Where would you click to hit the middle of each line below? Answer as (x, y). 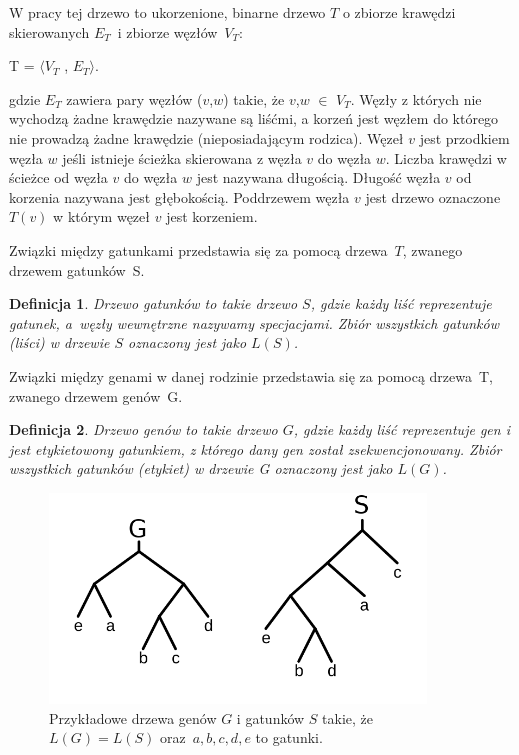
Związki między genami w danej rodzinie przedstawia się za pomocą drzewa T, (251, 375)
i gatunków (270, 717)
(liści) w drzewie (59, 342)
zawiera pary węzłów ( (134, 98)
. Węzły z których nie (416, 98)
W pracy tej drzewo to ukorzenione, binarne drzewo (167, 12)
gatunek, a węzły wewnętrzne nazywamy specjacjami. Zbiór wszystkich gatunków (254, 322)
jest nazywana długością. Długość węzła (318, 177)
